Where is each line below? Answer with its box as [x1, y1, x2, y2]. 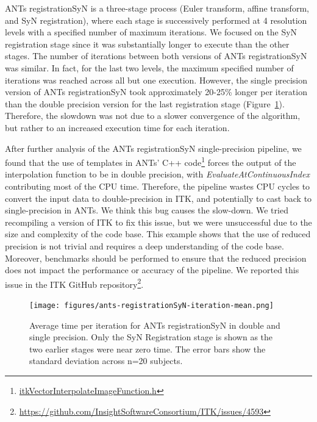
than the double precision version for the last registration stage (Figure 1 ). [5, 97, 285, 110]
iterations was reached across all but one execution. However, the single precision [5, 73, 308, 86]
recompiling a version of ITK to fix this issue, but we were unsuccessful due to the [5, 215, 312, 228]
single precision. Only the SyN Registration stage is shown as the [29, 331, 273, 343]
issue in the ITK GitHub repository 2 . [5, 276, 144, 290]
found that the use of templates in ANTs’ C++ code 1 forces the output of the [5, 154, 296, 168]
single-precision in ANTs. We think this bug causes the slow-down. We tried [5, 204, 288, 216]
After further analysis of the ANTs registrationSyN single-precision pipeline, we [5, 141, 302, 154]
